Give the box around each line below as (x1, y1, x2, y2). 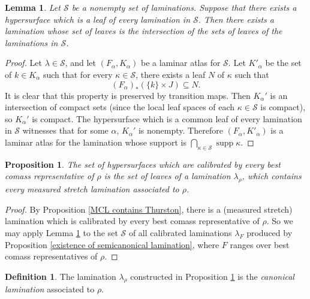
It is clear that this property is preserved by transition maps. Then (5, 89, 251, 101)
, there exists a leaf (136, 68, 206, 80)
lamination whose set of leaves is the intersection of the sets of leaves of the (5, 25, 282, 37)
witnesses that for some (22, 124, 109, 137)
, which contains (242, 170, 302, 182)
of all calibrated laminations (128, 226, 232, 238)
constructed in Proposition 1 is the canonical (130, 270, 294, 282)
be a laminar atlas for (141, 56, 221, 69)
